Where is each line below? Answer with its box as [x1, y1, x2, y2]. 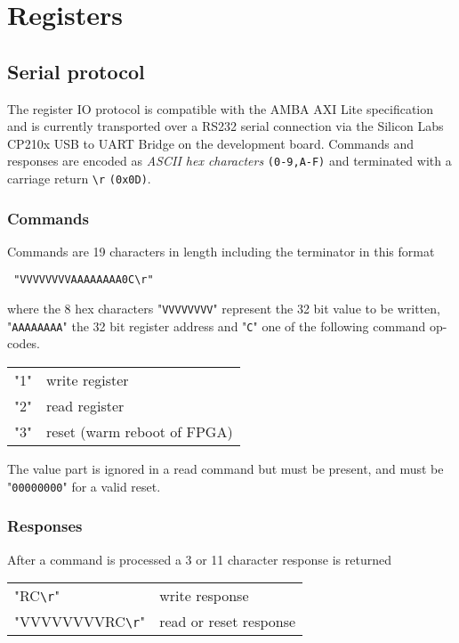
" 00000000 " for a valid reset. [7, 476, 161, 495]
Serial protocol [7, 57, 145, 85]
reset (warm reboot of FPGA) [45, 421, 233, 443]
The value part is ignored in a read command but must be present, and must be [7, 460, 444, 478]
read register [45, 395, 125, 417]
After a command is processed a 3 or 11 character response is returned [7, 549, 391, 568]
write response [159, 585, 249, 606]
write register [45, 370, 129, 391]
